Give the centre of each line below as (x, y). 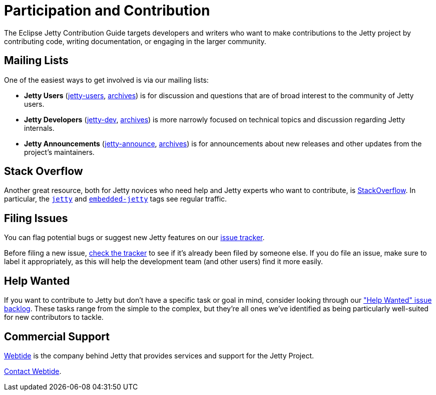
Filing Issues (36, 218)
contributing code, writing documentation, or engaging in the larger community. (135, 41)
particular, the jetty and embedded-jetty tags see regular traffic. (116, 199)
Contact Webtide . (33, 371)
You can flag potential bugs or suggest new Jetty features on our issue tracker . (134, 238)
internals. (39, 128)
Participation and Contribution (107, 11)
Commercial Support (57, 336)
